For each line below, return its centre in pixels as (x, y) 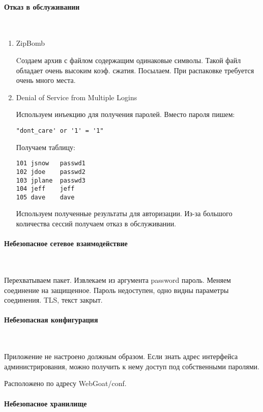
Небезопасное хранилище (46, 403)
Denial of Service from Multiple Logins (77, 97)
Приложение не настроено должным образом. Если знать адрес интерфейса (121, 356)
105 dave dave (45, 197)
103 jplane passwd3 (51, 180)
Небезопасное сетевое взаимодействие (66, 243)
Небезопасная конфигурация (51, 320)
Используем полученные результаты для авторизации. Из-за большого (124, 213)
